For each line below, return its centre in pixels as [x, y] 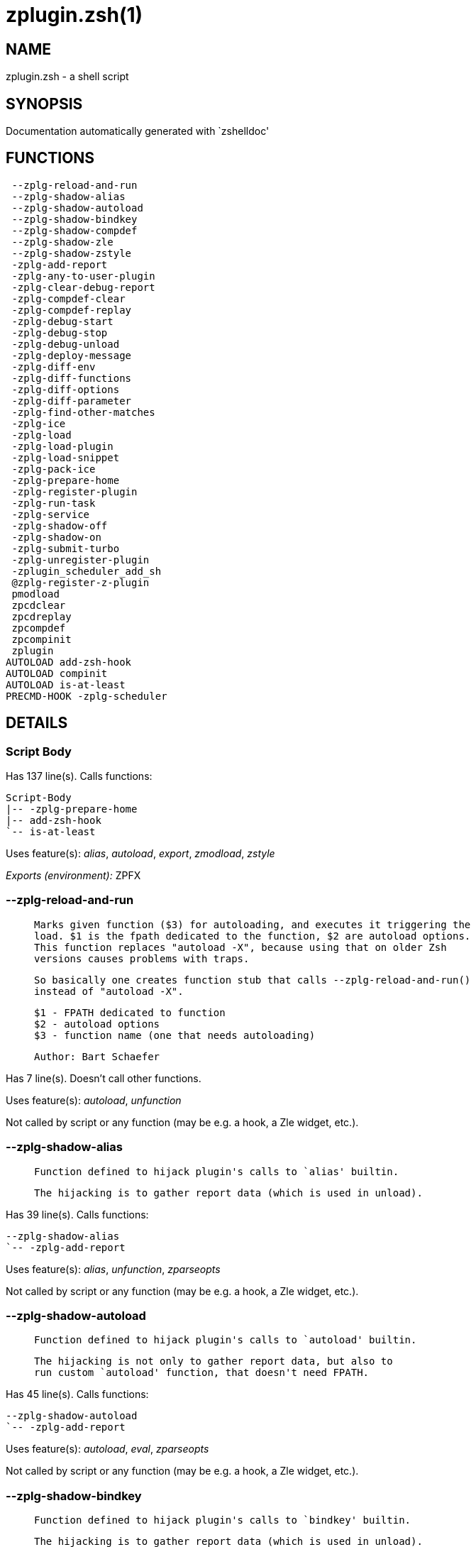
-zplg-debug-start [62, 321]
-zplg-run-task [54, 503]
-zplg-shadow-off [60, 525]
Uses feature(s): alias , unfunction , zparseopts [113, 1269]
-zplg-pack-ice [54, 469]
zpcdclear [39, 605]
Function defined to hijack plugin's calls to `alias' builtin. [217, 1171]
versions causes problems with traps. [142, 958]
